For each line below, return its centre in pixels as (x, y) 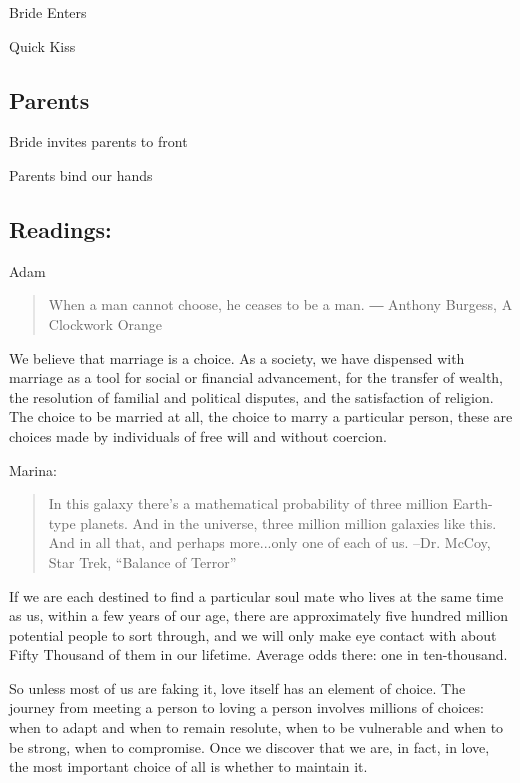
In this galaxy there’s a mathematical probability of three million (248, 503)
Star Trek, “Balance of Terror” (142, 561)
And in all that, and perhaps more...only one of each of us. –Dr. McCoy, (269, 542)
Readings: (60, 228)
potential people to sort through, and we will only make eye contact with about (253, 634)
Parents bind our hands (81, 174)
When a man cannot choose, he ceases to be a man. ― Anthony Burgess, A (280, 304)
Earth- (472, 503)
